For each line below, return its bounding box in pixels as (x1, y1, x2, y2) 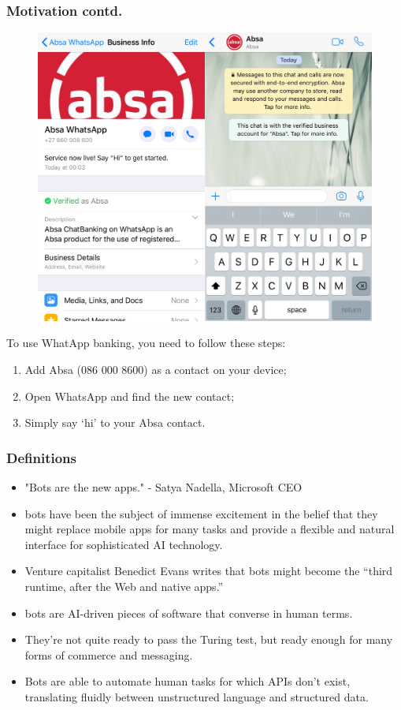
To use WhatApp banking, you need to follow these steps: (6, 334, 286, 351)
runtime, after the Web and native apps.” (24, 577, 224, 594)
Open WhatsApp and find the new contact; (24, 387, 235, 404)
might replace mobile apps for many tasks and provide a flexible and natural (24, 521, 395, 537)
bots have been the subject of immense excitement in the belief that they (24, 505, 378, 521)
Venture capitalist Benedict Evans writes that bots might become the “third (24, 562, 393, 579)
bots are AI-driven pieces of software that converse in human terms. (24, 604, 353, 621)
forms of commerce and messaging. (24, 646, 193, 663)
